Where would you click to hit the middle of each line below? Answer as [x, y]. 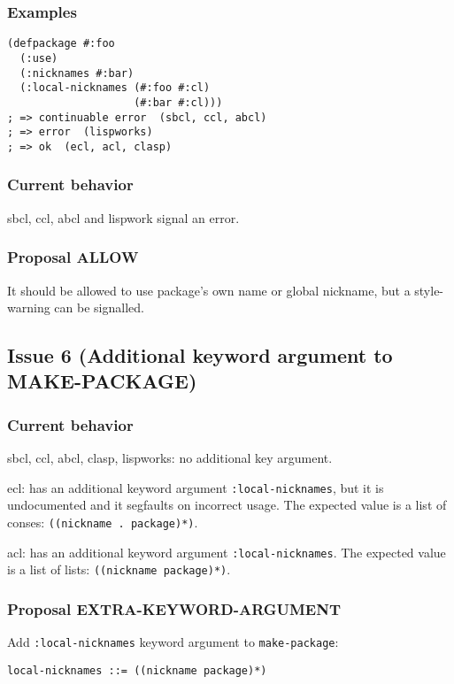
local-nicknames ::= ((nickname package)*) [137, 670]
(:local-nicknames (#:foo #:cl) [115, 88]
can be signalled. [99, 307]
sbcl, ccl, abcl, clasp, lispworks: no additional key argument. [170, 458]
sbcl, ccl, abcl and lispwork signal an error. [123, 217]
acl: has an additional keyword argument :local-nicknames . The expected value [227, 552]
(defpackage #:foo [61, 44]
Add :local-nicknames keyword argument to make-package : [173, 642]
